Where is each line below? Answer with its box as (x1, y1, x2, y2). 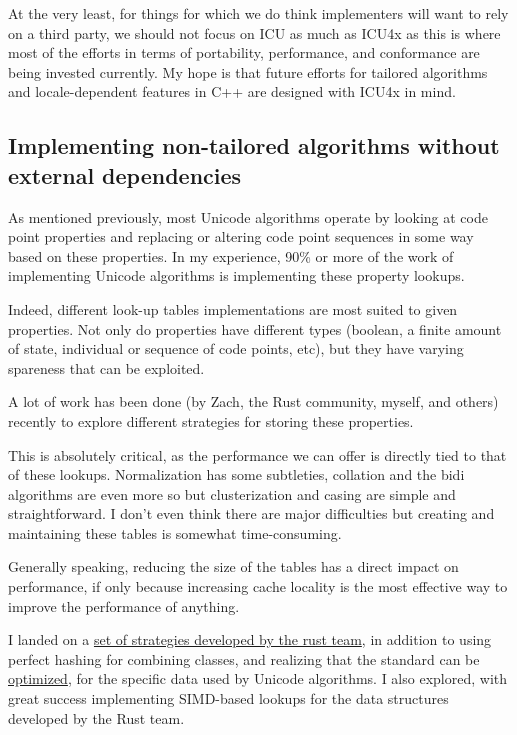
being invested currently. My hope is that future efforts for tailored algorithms (8, 61, 488, 82)
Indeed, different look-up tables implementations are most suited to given (8, 298, 458, 319)
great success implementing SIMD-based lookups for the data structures (8, 688, 449, 709)
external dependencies (8, 159, 242, 190)
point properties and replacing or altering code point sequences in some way (8, 226, 474, 247)
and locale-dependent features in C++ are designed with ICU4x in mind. (8, 81, 456, 102)
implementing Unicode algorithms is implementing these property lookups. (8, 265, 465, 286)
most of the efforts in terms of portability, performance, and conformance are (8, 42, 480, 63)
